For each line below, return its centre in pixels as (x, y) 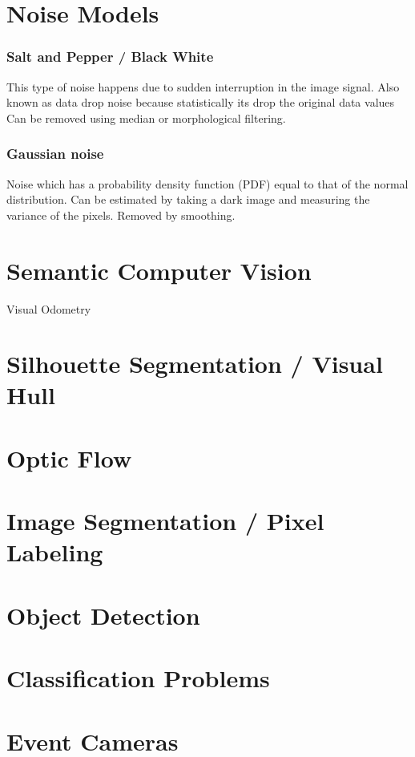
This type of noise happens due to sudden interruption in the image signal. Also (203, 86)
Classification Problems (138, 678)
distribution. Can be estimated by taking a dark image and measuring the (188, 199)
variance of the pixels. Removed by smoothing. (121, 215)
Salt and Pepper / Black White (110, 57)
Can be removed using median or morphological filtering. (146, 117)
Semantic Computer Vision (159, 270)
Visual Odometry (49, 308)
